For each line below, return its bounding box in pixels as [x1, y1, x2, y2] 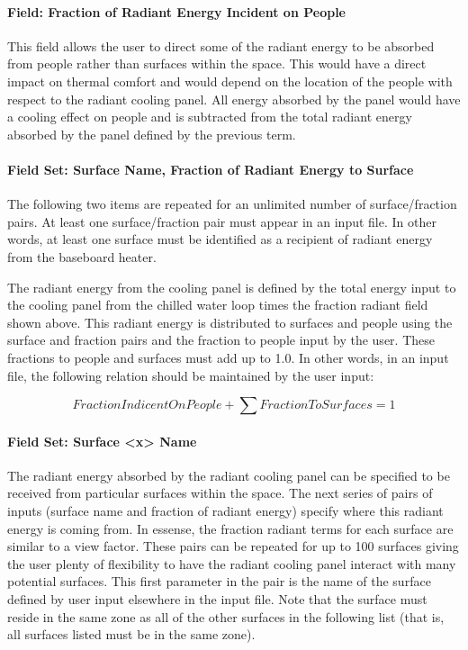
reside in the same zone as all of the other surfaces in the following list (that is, [7, 607, 445, 626]
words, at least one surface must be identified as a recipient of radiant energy [7, 230, 433, 248]
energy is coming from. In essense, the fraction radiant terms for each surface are [7, 519, 454, 537]
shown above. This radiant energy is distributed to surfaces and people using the [7, 312, 453, 331]
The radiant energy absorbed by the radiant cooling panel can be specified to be [7, 465, 450, 484]
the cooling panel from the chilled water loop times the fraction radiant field [7, 295, 428, 314]
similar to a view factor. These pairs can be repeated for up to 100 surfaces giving [7, 537, 459, 555]
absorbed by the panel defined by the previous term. [7, 124, 296, 143]
